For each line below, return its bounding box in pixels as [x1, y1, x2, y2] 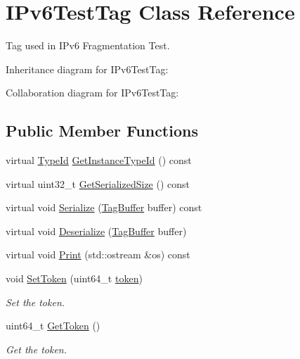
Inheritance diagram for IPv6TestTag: [6, 61, 169, 76]
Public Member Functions [6, 120, 198, 141]
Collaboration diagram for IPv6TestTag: [6, 85, 179, 100]
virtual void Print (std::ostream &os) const [6, 247, 190, 262]
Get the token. [6, 341, 67, 356]
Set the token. [6, 294, 65, 309]
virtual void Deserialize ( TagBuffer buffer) [6, 223, 187, 238]
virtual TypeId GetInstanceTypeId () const [6, 153, 192, 168]
